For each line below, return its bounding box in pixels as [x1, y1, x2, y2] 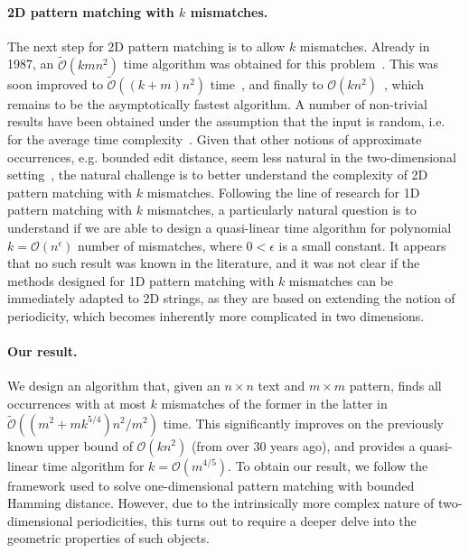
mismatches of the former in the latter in [161, 393, 388, 412]
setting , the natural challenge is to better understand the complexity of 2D [7, 165, 428, 184]
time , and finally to [210, 74, 324, 93]
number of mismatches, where [78, 235, 242, 254]
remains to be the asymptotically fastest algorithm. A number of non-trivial [7, 94, 427, 113]
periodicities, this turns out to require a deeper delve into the [77, 511, 417, 530]
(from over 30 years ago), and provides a [191, 436, 416, 455]
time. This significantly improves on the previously [163, 413, 445, 432]
